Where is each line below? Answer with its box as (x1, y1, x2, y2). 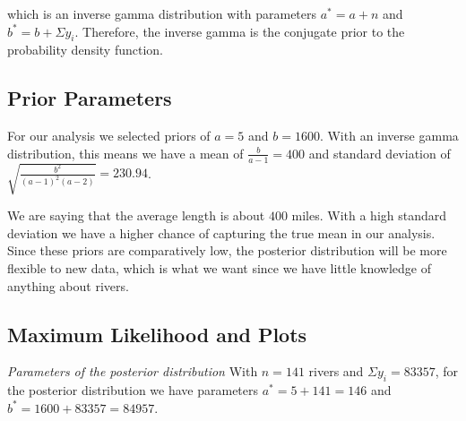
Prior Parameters (7, 84, 172, 112)
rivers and (308, 362, 364, 381)
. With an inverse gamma (319, 126, 459, 145)
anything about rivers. (7, 276, 129, 295)
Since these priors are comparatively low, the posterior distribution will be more (7, 241, 447, 260)
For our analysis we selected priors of (7, 126, 211, 145)
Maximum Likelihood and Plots (7, 320, 307, 348)
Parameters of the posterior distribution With (7, 362, 258, 381)
